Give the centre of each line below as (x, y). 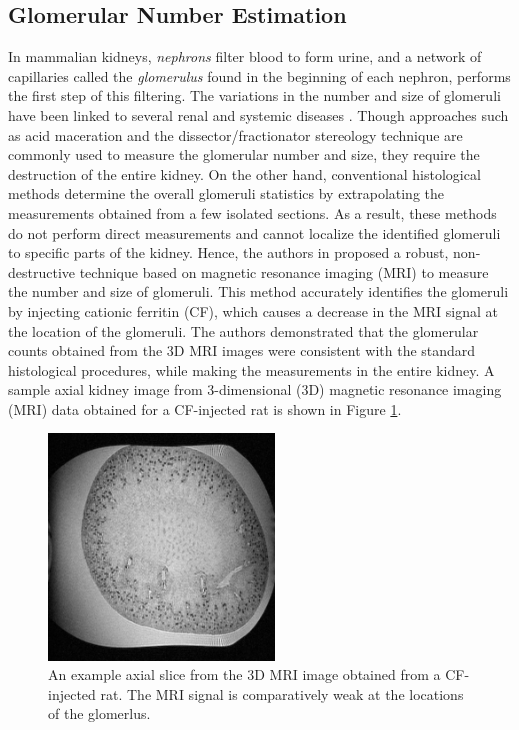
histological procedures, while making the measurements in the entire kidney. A (251, 369)
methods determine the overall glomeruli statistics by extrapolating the (226, 193)
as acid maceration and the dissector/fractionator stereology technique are (235, 134)
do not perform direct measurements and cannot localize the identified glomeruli (254, 232)
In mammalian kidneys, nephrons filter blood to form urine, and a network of (245, 56)
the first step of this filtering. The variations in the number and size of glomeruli (254, 95)
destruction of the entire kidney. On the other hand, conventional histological (244, 173)
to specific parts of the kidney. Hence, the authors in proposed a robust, (228, 252)
